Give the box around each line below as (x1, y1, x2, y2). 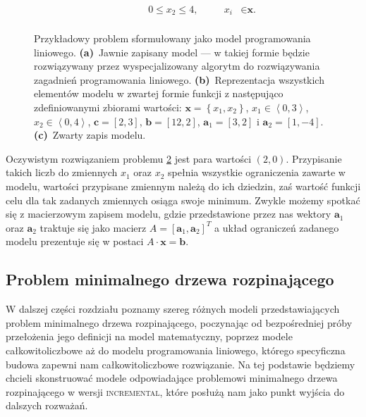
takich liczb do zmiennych (6, 165, 118, 180)
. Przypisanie (286, 151, 342, 166)
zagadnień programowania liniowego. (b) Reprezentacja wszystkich (34, 72, 324, 87)
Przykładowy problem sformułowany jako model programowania (34, 31, 311, 46)
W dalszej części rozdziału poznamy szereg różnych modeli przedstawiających (6, 301, 340, 316)
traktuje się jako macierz (39, 220, 147, 235)
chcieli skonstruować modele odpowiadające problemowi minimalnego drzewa (6, 371, 338, 385)
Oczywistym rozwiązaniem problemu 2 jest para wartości (6, 151, 252, 166)
